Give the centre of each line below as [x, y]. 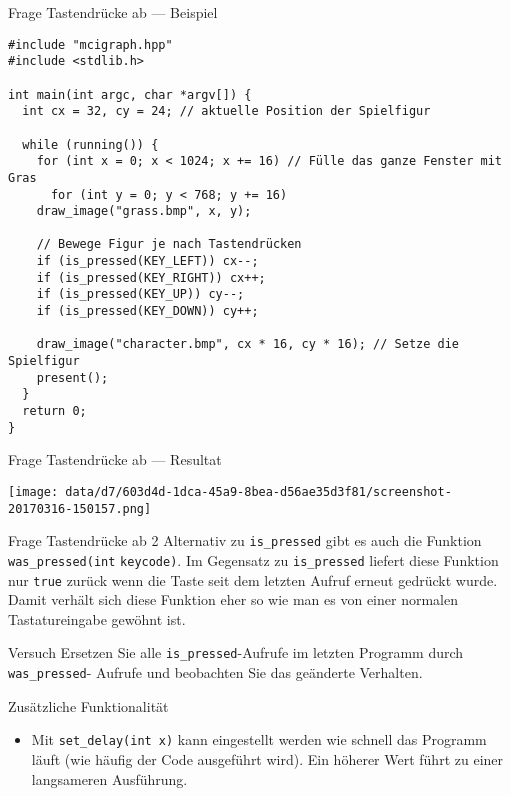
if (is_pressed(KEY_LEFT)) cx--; [147, 261]
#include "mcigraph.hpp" [90, 44]
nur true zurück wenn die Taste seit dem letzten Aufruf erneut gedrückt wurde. [253, 579]
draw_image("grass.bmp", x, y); [144, 211]
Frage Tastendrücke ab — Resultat [115, 459]
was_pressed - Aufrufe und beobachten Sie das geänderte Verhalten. [215, 672]
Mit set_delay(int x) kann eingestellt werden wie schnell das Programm [259, 739]
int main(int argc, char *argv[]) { [130, 94]
